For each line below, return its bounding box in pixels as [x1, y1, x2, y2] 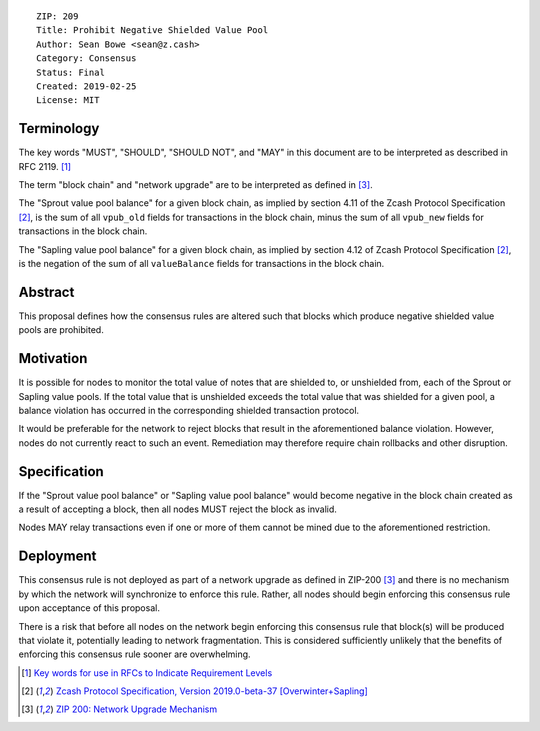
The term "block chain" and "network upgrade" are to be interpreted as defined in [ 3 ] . [18, 179, 374, 191]
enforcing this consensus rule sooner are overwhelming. [18, 648, 251, 660]
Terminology [18, 120, 100, 137]
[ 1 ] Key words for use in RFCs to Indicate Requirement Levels [21, 666, 273, 679]
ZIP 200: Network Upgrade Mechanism [55, 703, 218, 715]
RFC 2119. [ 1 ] [18, 160, 72, 172]
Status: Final [36, 66, 105, 78]
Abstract [18, 283, 75, 300]
